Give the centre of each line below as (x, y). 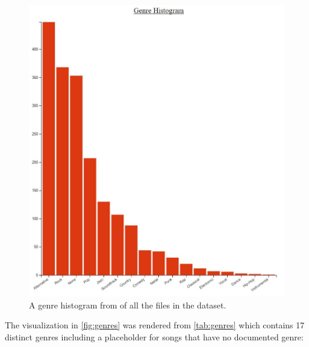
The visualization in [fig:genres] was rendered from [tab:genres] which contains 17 (155, 325)
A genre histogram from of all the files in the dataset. (128, 305)
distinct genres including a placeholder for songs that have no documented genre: (154, 336)
